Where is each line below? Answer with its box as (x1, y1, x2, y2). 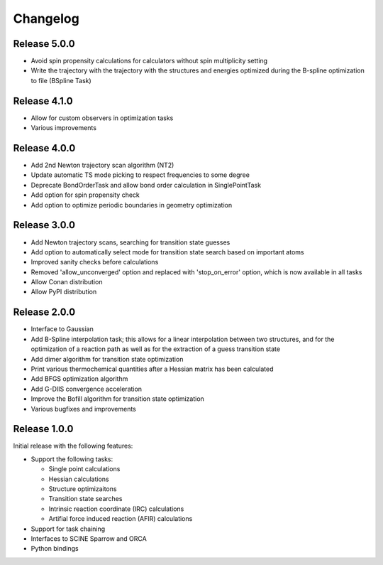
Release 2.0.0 (13, 306, 76, 318)
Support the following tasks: (30, 455, 113, 463)
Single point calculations (48, 465, 121, 473)
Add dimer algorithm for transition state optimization (30, 355, 184, 363)
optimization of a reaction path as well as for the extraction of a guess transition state (30, 345, 280, 353)
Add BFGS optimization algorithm (30, 375, 128, 383)
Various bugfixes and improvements (30, 404, 136, 413)
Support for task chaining (30, 524, 106, 533)
